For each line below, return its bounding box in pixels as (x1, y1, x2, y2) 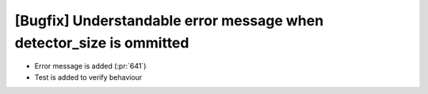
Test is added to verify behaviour (34, 72, 143, 82)
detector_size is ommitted (14, 34, 189, 51)
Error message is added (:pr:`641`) (34, 62, 147, 71)
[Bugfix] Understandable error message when (14, 12, 324, 29)
